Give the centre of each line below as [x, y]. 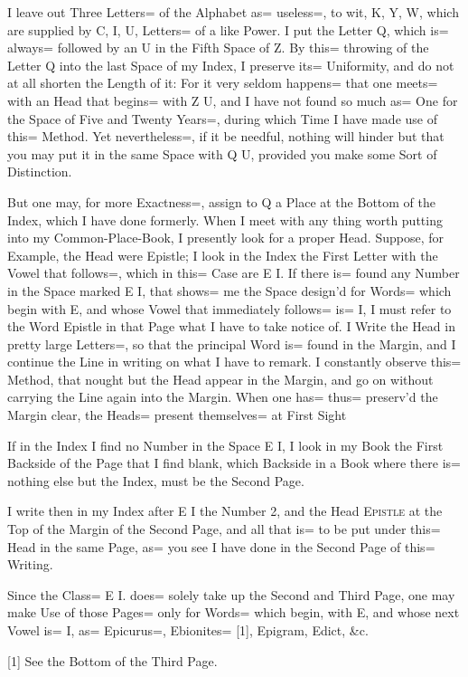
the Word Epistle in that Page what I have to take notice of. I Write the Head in [231, 326]
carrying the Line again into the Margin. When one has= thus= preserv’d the [223, 397]
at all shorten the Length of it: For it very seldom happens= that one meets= [223, 83]
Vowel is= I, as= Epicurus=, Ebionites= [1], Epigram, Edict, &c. [188, 630]
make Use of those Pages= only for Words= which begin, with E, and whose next [234, 612]
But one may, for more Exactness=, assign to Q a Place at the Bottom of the [221, 201]
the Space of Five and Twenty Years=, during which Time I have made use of [222, 118]
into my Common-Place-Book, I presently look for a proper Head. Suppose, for [225, 238]
